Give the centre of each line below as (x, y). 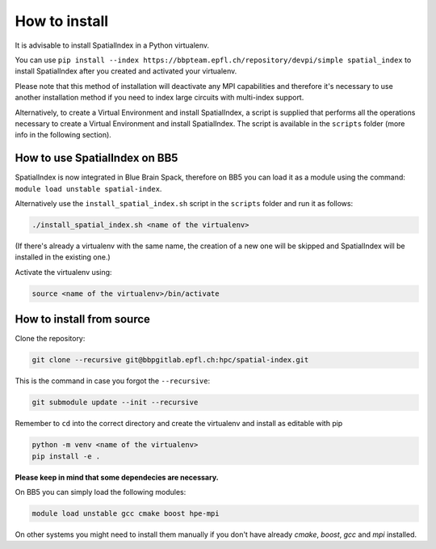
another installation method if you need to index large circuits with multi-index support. (159, 98)
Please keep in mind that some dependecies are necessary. (117, 477)
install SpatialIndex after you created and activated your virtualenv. (126, 71)
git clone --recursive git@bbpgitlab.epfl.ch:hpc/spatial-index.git (170, 360)
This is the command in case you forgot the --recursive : (112, 381)
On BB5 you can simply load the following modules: (101, 492)
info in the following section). (63, 135)
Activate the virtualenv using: (63, 272)
